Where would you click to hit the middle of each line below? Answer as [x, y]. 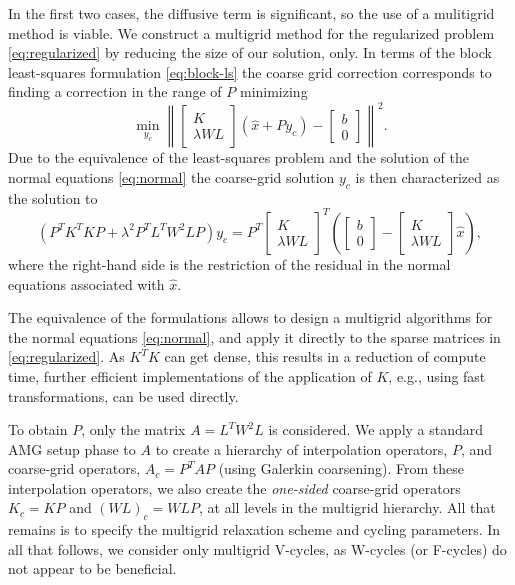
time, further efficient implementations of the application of [190, 375]
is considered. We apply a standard [376, 429]
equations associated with [86, 283]
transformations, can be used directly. [123, 395]
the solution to [53, 197]
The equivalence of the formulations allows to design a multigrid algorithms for [250, 317]
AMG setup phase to [72, 448]
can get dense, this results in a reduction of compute [325, 356]
